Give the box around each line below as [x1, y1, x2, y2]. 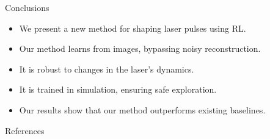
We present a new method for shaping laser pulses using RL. [19, 21, 246, 34]
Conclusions [5, 1, 49, 13]
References [5, 124, 45, 137]
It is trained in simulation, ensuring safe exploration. [19, 83, 217, 96]
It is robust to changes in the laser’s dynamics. [19, 62, 194, 75]
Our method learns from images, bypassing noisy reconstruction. [19, 42, 261, 55]
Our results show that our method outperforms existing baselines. [19, 103, 266, 116]
